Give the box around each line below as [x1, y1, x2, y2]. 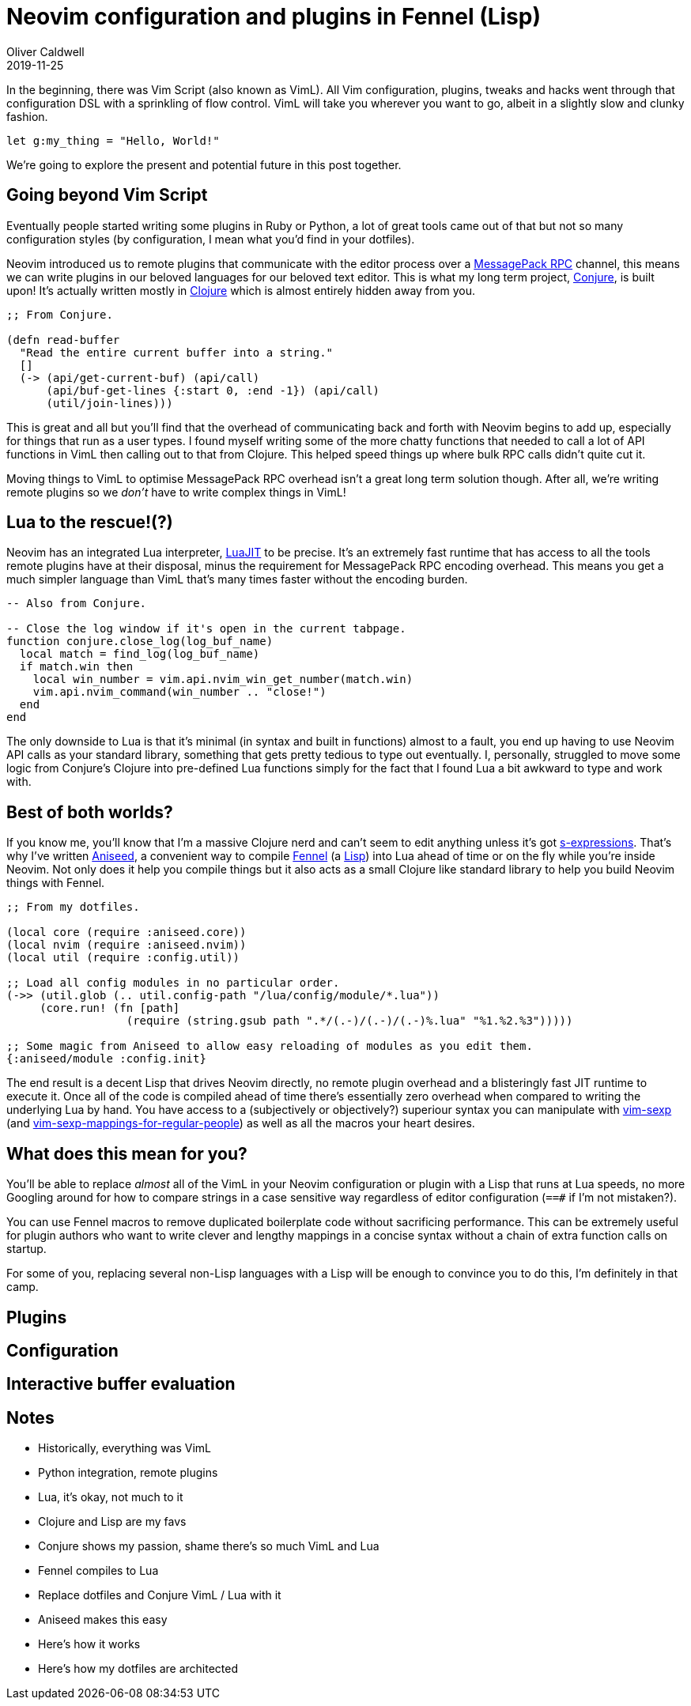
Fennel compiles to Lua [38, 1564, 159, 1578]
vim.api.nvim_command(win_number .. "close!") [32, 685, 327, 699]
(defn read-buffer [6, 333, 120, 346]
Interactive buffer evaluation [6, 1374, 236, 1395]
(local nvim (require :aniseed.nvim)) [6, 938, 247, 952]
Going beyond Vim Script [6, 185, 208, 206]
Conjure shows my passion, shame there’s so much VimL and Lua [38, 1539, 379, 1553]
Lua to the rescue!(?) [6, 512, 173, 533]
